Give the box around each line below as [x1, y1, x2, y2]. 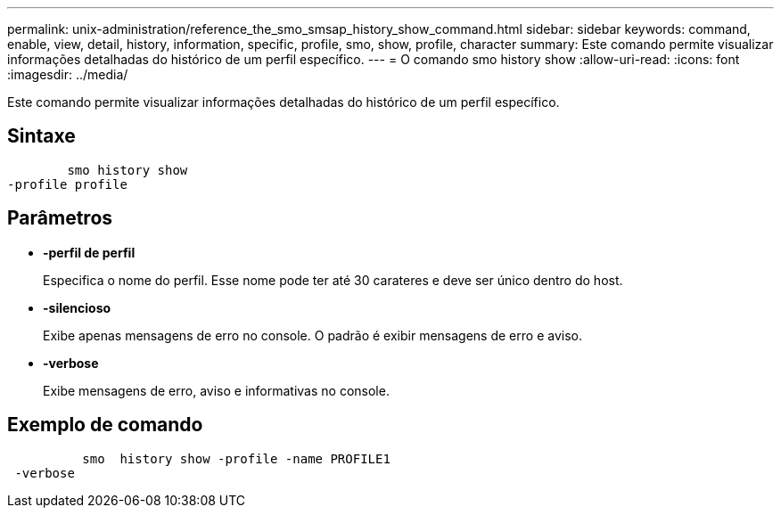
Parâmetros [7, 207, 113, 230]
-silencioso [43, 299, 111, 315]
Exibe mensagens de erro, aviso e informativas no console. [43, 382, 390, 398]
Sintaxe [7, 125, 76, 148]
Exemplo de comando [7, 413, 203, 437]
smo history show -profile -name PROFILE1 [82, 451, 390, 466]
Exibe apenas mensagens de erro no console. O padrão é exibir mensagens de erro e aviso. [43, 327, 582, 343]
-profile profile [7, 176, 127, 192]
